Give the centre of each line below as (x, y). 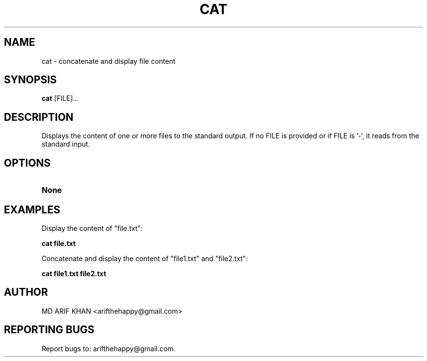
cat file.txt (59, 243)
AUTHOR (26, 292)
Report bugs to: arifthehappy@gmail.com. (108, 348)
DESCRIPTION (39, 117)
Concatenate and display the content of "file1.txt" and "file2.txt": (145, 258)
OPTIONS (27, 163)
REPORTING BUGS (49, 330)
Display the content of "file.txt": (92, 228)
